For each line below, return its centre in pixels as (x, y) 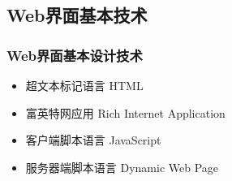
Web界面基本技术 (77, 15)
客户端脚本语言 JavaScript (93, 140)
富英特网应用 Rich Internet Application (125, 112)
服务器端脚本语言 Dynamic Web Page (122, 167)
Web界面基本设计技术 (75, 55)
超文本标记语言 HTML (84, 85)
